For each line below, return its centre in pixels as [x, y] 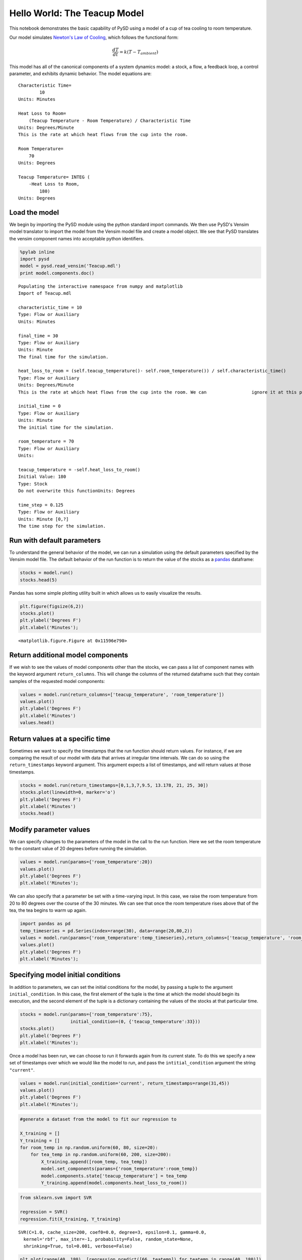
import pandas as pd [45, 924]
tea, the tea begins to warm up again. [48, 910]
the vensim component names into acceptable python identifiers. [77, 238]
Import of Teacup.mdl [45, 293]
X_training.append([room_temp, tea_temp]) [94, 1161]
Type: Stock [33, 484]
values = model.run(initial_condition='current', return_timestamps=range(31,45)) [125, 1083]
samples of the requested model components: [57, 681]
